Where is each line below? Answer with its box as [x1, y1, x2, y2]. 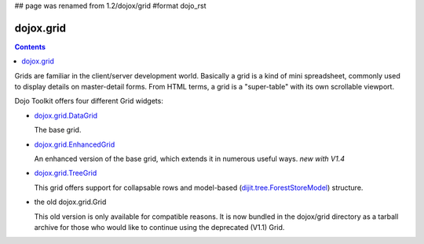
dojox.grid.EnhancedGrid [34, 140, 115, 149]
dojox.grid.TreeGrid [34, 169, 97, 178]
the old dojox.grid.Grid [34, 197, 107, 207]
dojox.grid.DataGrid [34, 111, 98, 120]
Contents [14, 42, 46, 51]
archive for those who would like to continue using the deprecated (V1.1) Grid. [34, 222, 285, 231]
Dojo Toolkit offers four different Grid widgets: [14, 97, 164, 106]
